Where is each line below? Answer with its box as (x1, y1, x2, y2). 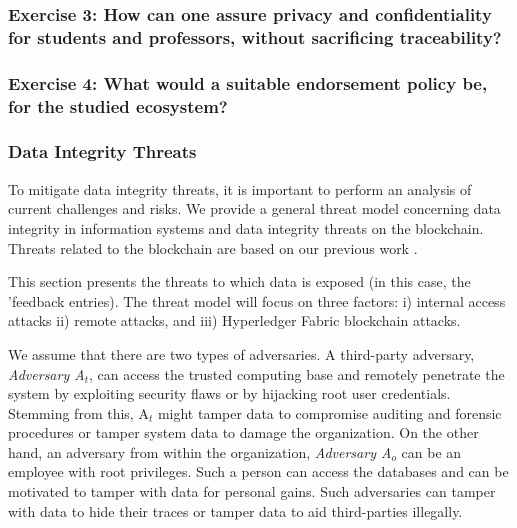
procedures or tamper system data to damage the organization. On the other (8, 422, 479, 443)
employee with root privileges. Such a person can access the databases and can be (8, 461, 509, 482)
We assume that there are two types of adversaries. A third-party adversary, (8, 343, 475, 364)
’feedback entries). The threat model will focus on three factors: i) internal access (8, 290, 506, 311)
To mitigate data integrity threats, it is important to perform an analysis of (8, 178, 472, 199)
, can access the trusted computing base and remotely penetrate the (88, 363, 505, 384)
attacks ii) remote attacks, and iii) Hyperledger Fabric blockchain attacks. (8, 310, 461, 331)
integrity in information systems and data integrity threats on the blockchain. (8, 217, 484, 238)
